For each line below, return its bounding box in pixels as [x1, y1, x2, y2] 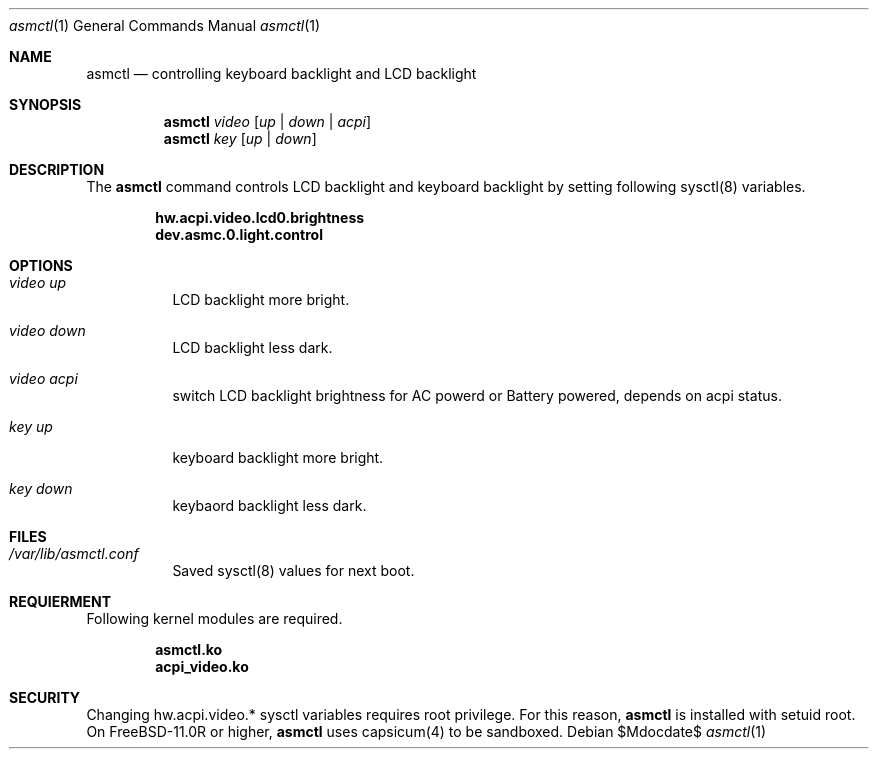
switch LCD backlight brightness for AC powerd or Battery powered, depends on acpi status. [172, 387, 782, 404]
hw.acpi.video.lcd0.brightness [155, 209, 365, 226]
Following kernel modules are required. [86, 610, 343, 627]
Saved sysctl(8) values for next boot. [172, 562, 415, 579]
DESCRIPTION [9, 161, 105, 178]
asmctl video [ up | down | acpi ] [163, 113, 372, 130]
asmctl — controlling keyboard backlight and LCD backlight [86, 65, 477, 82]
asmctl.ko [155, 641, 223, 658]
